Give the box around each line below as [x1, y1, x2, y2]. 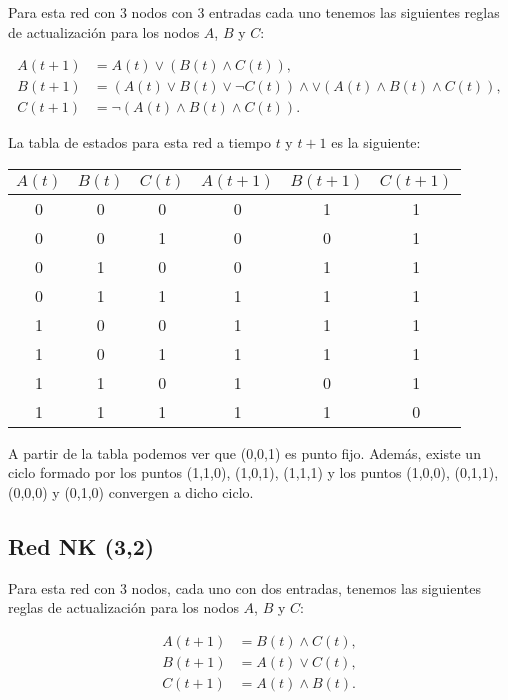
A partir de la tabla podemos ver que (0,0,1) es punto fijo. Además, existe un [8, 442, 481, 463]
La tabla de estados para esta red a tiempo [8, 132, 271, 153]
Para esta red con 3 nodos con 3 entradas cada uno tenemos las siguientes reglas [8, 2, 500, 22]
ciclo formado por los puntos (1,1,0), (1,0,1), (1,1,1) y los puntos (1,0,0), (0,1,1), [8, 462, 499, 483]
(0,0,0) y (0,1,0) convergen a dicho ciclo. [8, 482, 254, 503]
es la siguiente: [331, 132, 421, 153]
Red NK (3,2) [8, 531, 155, 562]
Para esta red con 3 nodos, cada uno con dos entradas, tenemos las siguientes [8, 577, 481, 598]
